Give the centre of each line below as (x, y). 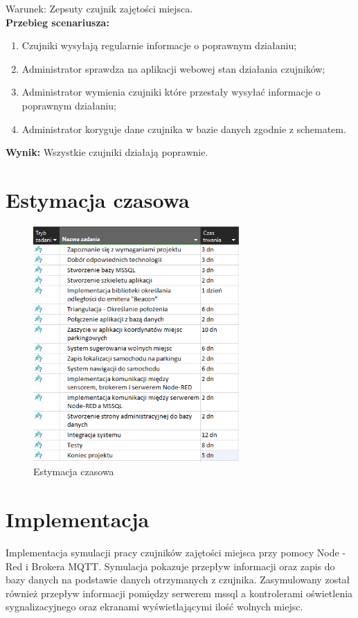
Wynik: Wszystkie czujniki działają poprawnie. (107, 152)
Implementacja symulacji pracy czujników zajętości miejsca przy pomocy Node (172, 552)
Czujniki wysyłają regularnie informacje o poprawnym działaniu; (159, 45)
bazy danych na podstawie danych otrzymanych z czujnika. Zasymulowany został (178, 580)
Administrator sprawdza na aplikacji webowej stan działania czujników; (173, 68)
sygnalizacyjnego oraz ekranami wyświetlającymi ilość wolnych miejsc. (154, 607)
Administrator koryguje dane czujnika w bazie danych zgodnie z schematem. (184, 129)
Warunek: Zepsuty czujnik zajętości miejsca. (99, 8)
